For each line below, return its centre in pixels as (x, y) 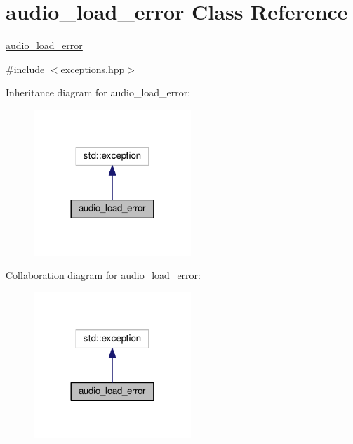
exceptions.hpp (93, 68)
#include (25, 68)
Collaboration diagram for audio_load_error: (103, 275)
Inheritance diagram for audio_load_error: (98, 92)
